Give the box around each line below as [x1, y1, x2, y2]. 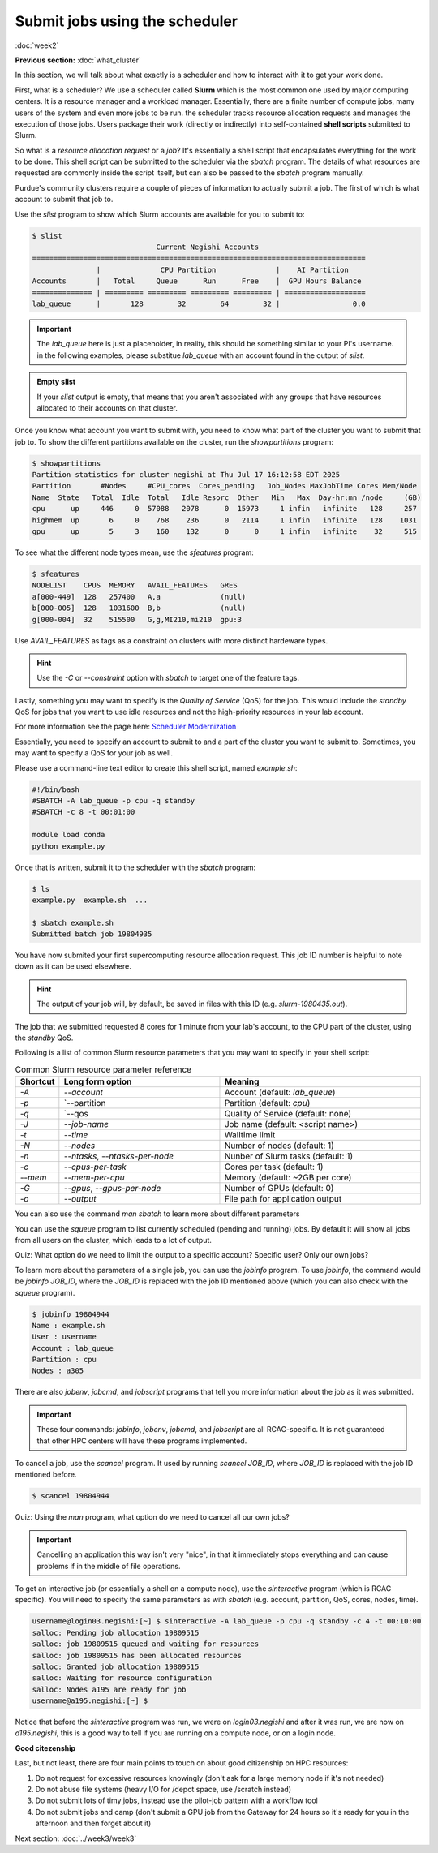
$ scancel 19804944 [32, 1491, 109, 1501]
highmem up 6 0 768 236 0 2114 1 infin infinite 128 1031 [32, 515, 418, 525]
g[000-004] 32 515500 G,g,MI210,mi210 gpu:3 [32, 615, 243, 624]
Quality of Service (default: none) [224, 1108, 352, 1120]
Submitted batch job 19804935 [32, 930, 152, 939]
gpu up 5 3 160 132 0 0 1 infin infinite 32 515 [32, 527, 418, 535]
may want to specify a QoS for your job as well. [15, 748, 174, 758]
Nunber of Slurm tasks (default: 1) [224, 1150, 354, 1162]
